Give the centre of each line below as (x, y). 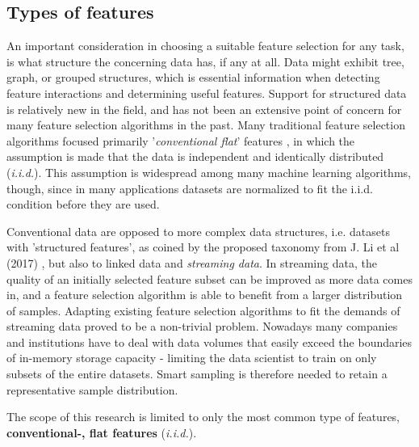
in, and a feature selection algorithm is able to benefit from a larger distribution (205, 295)
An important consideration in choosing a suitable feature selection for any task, (205, 46)
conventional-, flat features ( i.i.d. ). (102, 432)
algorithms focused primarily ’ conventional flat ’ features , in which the (181, 140)
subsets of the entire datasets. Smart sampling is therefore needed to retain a (197, 374)
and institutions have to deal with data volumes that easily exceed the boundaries (209, 342)
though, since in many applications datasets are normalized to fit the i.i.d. (190, 188)
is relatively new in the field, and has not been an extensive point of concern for (204, 109)
